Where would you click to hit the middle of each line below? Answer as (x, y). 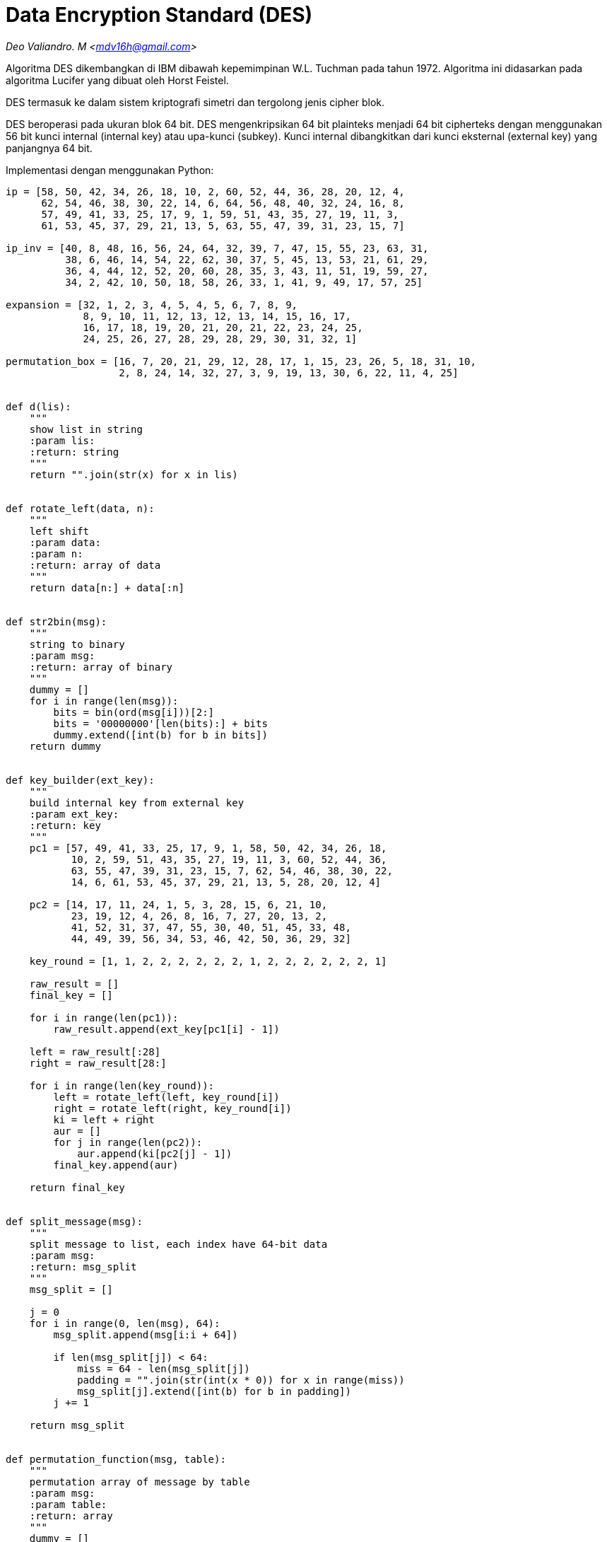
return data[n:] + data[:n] (107, 587)
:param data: (65, 542)
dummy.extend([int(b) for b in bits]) (160, 735)
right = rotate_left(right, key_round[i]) (172, 1108)
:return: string (74, 452)
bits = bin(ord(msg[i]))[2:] (134, 712)
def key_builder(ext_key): (80, 780)
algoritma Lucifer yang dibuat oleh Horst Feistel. (117, 80)
